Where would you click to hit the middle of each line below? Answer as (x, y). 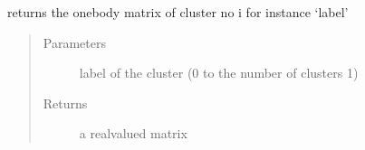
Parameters (74, 42)
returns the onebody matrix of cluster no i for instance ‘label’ (178, 12)
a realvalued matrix (133, 133)
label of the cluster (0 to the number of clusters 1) (219, 73)
